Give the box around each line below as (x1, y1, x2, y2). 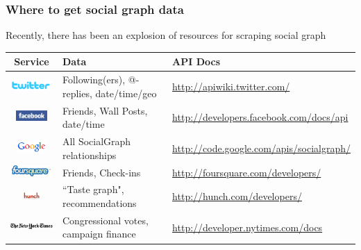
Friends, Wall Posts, (62, 103, 148, 117)
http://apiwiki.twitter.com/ (172, 78, 290, 93)
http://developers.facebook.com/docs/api (172, 110, 349, 124)
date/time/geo (95, 85, 157, 100)
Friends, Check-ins (62, 165, 141, 179)
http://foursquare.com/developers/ (172, 165, 321, 179)
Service (14, 54, 49, 69)
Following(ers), (62, 72, 126, 87)
